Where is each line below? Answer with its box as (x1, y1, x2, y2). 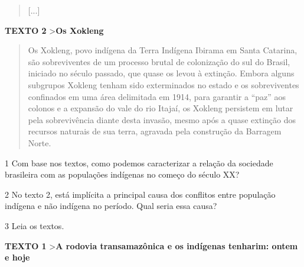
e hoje (5, 251, 30, 263)
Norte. (28, 136, 51, 149)
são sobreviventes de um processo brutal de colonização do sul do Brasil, (28, 55, 290, 67)
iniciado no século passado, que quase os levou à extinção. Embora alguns (28, 67, 295, 79)
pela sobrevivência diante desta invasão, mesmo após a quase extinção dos (28, 113, 296, 126)
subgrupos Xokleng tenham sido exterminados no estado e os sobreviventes (28, 78, 299, 91)
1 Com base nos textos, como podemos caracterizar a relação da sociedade (5, 156, 273, 169)
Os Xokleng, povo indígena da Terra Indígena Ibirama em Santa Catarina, (28, 44, 298, 56)
